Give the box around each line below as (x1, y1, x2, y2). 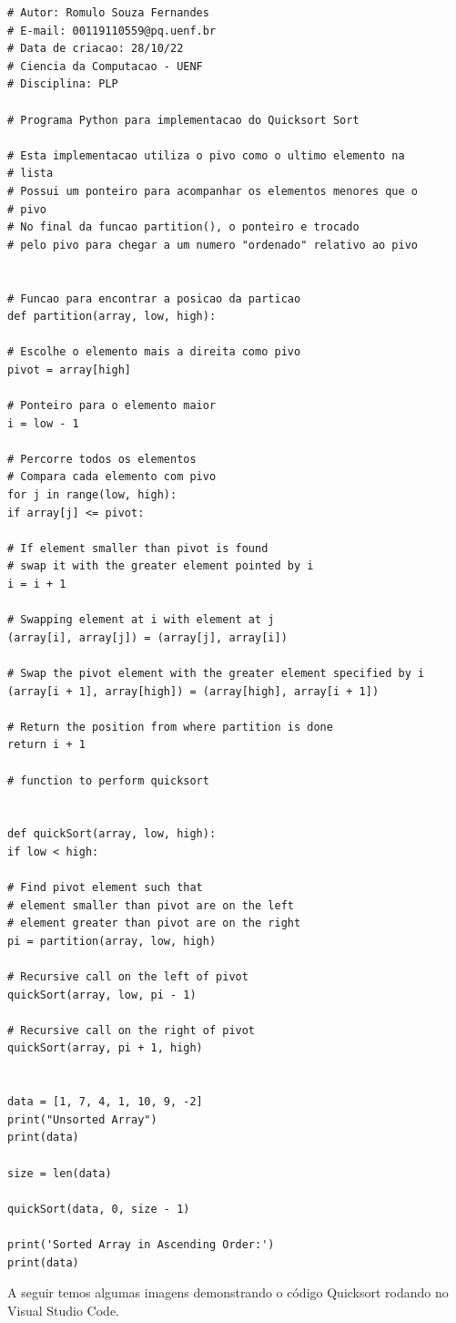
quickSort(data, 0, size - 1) (7, 1202, 190, 1215)
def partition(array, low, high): (7, 310, 217, 323)
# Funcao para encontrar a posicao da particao (7, 292, 301, 305)
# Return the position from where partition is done (7, 720, 333, 733)
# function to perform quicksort (7, 774, 209, 787)
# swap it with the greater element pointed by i (7, 559, 314, 573)
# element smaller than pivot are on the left (7, 898, 294, 912)
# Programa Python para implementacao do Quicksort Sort (7, 113, 360, 127)
